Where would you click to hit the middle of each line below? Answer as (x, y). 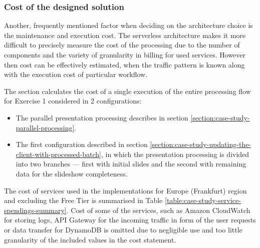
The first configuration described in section (82, 144)
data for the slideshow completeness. (72, 173)
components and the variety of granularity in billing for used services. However (125, 54)
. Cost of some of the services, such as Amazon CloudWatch (158, 210)
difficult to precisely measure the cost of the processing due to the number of (122, 45)
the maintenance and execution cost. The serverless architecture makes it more (125, 35)
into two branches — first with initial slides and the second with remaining (131, 164)
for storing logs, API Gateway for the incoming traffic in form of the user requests (130, 220)
